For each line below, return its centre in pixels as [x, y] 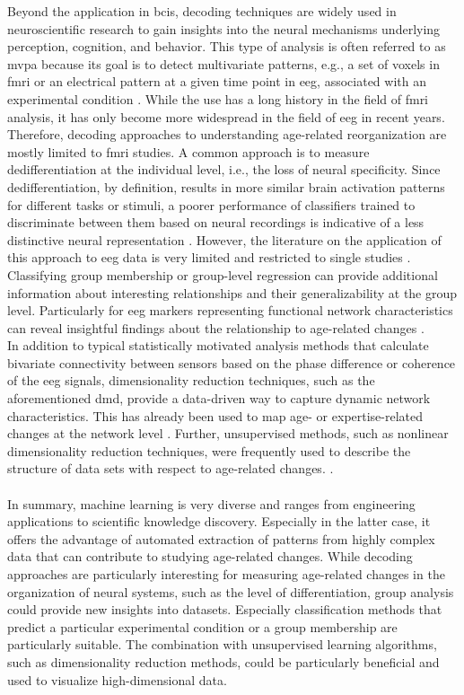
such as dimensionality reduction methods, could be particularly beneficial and [223, 661]
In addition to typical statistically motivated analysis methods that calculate [218, 345]
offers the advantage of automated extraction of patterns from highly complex [221, 538]
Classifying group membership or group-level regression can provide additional [223, 274]
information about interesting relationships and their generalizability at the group [232, 292]
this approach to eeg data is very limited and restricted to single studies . [209, 257]
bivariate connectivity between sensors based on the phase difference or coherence [232, 362]
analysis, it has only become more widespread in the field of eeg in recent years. [226, 116]
